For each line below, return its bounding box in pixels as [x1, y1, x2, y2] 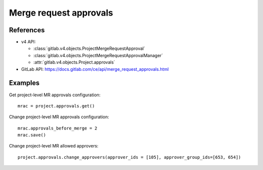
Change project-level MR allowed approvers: [9, 143, 98, 149]
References [9, 26, 45, 34]
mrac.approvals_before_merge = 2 [18, 125, 97, 131]
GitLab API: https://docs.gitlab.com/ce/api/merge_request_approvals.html [21, 66, 169, 72]
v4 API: [21, 39, 36, 45]
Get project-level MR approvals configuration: [9, 92, 101, 98]
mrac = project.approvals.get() [18, 103, 95, 108]
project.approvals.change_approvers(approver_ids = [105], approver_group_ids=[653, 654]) [18, 154, 241, 160]
